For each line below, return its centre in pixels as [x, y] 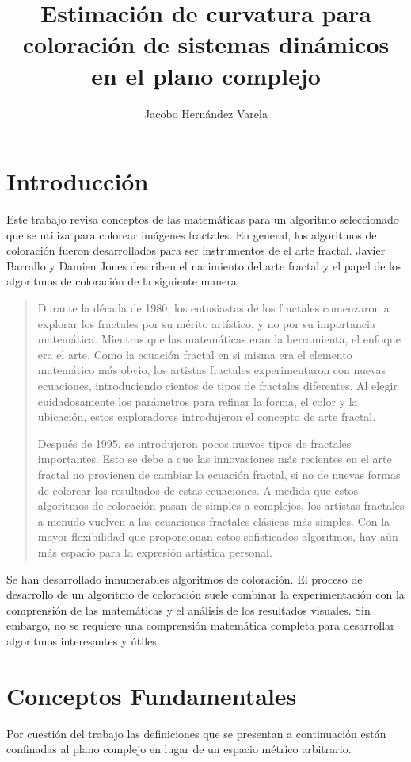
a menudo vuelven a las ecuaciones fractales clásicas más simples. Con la [214, 521]
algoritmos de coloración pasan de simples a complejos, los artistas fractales [221, 505]
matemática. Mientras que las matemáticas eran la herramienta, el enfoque [219, 339]
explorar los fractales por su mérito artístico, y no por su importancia [206, 323]
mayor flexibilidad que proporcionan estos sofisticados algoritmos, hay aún [218, 536]
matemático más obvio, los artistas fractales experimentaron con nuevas [212, 370]
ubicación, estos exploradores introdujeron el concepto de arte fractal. [207, 417]
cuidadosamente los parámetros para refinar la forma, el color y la [198, 401]
